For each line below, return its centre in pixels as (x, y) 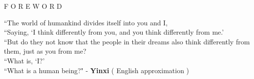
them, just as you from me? (45, 51)
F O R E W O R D (33, 6)
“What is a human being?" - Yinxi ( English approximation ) (97, 70)
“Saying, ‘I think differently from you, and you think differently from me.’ (114, 32)
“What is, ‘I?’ (24, 60)
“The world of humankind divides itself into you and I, (86, 22)
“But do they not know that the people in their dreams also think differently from (127, 41)
